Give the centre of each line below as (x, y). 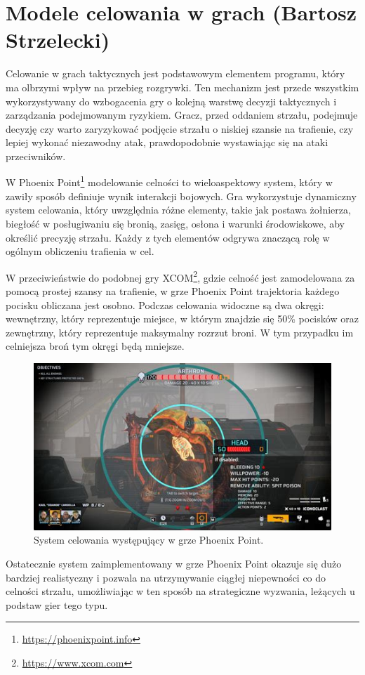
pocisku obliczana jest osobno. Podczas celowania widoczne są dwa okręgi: (165, 304)
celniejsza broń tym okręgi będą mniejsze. (95, 346)
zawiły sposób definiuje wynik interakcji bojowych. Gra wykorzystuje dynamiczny (181, 196)
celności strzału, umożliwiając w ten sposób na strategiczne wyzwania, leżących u (180, 591)
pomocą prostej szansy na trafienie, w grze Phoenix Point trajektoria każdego (173, 290)
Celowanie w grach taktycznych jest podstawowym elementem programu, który (175, 73)
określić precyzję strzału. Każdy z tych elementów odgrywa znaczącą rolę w (168, 237)
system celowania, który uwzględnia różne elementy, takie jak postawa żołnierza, (178, 210)
